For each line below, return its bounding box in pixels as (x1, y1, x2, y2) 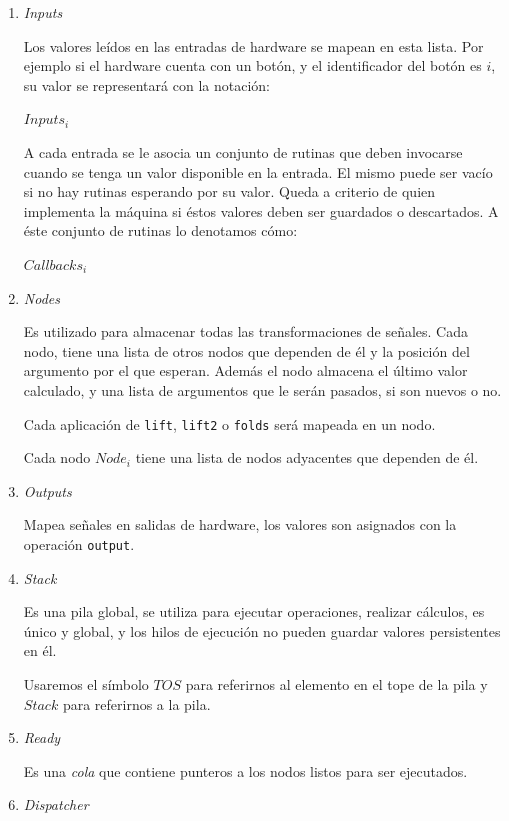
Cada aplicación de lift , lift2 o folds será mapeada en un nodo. (23, 413, 436, 434)
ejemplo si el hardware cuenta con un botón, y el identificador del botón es (23, 55, 482, 76)
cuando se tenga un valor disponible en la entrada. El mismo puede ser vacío (23, 161, 493, 182)
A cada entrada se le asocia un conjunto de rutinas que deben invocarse (23, 141, 463, 162)
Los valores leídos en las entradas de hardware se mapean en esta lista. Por (23, 35, 484, 56)
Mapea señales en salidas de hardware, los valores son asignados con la (23, 514, 457, 535)
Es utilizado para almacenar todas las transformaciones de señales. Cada (23, 321, 469, 342)
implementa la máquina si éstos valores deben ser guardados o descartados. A (23, 200, 499, 221)
